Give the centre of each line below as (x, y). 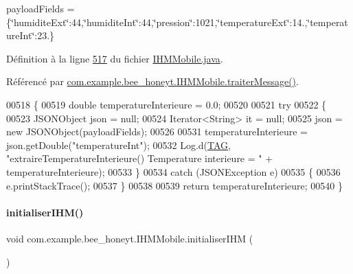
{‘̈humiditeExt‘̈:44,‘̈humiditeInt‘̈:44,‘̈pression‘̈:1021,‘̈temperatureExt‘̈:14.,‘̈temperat (177, 22)
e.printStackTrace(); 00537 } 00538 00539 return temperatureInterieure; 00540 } (174, 185)
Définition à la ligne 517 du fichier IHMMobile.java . (115, 58)
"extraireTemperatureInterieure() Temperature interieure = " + (140, 158)
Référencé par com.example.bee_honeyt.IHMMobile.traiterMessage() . (152, 81)
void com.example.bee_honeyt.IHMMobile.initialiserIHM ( (130, 238)
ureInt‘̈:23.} (31, 35)
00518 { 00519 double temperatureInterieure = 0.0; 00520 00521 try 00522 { (167, 104)
